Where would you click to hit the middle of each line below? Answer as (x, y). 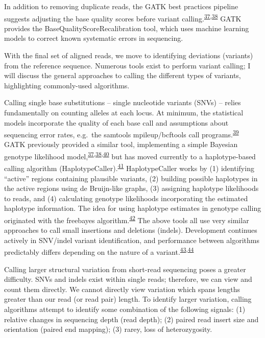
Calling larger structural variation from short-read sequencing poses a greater (125, 269)
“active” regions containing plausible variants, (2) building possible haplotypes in (131, 178)
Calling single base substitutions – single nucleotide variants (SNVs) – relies (123, 102)
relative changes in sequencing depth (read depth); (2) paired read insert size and (131, 319)
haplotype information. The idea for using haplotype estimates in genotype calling (133, 208)
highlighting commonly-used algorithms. (67, 85)
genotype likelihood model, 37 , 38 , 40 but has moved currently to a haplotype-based (130, 155)
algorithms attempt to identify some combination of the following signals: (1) (125, 309)
